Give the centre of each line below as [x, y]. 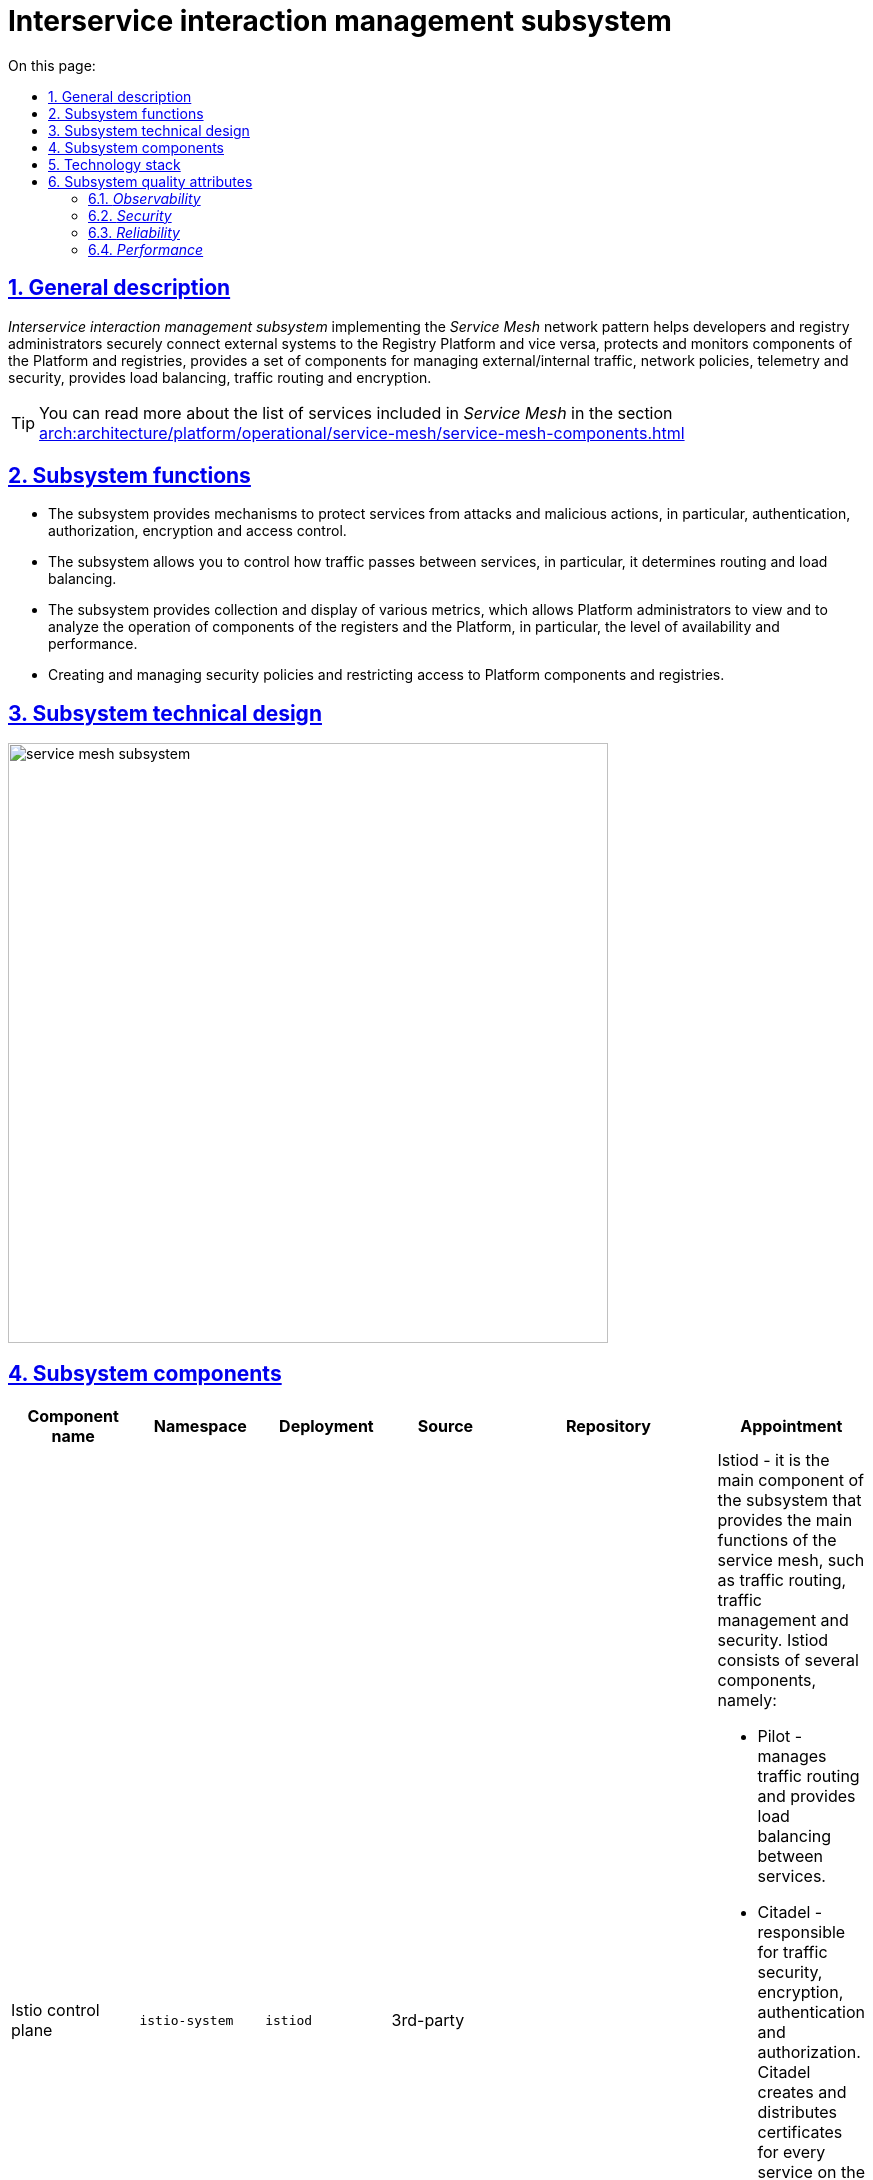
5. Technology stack [114, 164]
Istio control [55, 2010]
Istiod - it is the [773, 1460]
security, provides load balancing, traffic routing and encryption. [220, 377]
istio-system [186, 2020]
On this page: [52, 65]
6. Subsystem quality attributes [150, 181]
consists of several [788, 1660]
